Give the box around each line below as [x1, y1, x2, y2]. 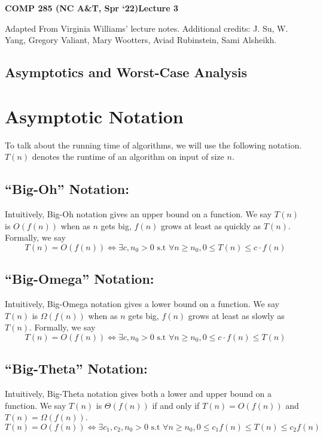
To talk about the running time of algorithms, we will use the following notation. [5, 138, 302, 151]
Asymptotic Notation [5, 104, 184, 128]
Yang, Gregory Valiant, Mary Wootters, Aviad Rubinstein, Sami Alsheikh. [5, 34, 277, 46]
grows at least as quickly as [160, 219, 261, 232]
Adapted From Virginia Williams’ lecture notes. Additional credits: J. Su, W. [5, 22, 288, 34]
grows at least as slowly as [188, 309, 285, 321]
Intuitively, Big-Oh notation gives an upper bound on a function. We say [5, 208, 272, 220]
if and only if [152, 399, 200, 411]
